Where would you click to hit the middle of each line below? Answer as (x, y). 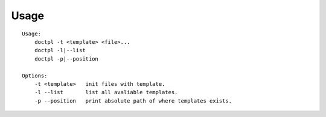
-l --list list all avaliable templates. (106, 92)
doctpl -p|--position (66, 59)
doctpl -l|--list (60, 50)
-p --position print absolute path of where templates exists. (133, 101)
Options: (35, 76)
